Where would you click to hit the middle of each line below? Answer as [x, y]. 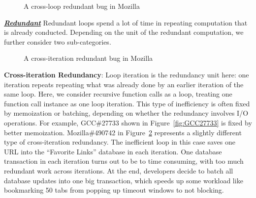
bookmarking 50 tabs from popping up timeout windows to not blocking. [114, 190]
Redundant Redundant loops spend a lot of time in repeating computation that [126, 22]
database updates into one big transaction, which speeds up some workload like [124, 180]
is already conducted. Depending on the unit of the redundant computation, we [124, 32]
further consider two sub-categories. [58, 41]
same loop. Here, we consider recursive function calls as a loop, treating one [118, 94]
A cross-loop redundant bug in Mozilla [82, 6]
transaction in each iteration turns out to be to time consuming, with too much [124, 161]
